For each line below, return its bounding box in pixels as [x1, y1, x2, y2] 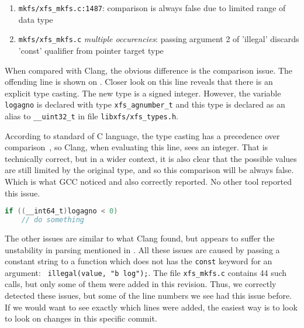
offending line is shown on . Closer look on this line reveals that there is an [5, 75, 273, 88]
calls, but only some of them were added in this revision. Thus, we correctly [5, 278, 277, 290]
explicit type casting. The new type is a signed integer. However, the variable [5, 87, 281, 99]
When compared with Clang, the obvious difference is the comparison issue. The [5, 64, 293, 76]
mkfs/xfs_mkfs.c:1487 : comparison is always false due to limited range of [18, 2, 286, 13]
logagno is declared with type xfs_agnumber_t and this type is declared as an [5, 98, 285, 111]
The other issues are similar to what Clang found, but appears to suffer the [5, 232, 275, 244]
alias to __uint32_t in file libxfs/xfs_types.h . [5, 109, 178, 122]
